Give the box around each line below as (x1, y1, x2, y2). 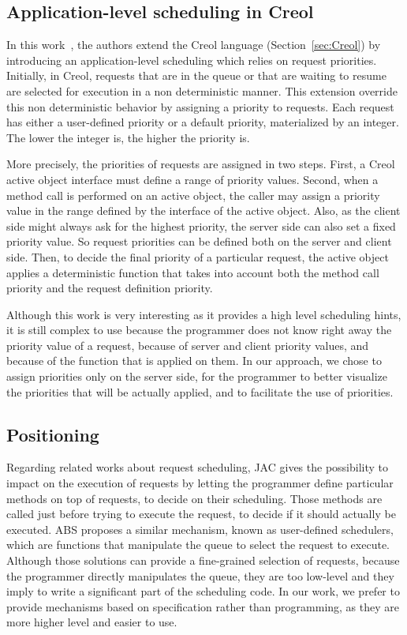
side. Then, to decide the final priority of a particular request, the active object (6, 248, 389, 265)
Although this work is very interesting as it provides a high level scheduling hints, (6, 306, 401, 322)
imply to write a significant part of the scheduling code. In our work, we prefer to (6, 583, 400, 599)
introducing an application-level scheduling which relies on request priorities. (6, 51, 377, 68)
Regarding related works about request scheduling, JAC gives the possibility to (6, 459, 389, 475)
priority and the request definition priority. (6, 280, 213, 296)
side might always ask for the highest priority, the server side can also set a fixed (6, 217, 396, 234)
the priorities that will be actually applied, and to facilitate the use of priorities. (6, 383, 394, 400)
